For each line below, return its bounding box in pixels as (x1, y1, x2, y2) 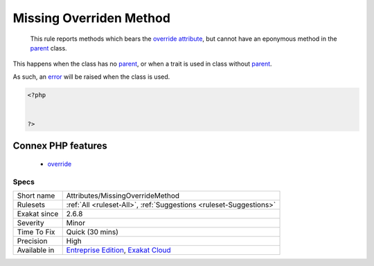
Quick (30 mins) (66, 227, 119, 237)
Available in (17, 245, 55, 255)
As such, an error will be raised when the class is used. (12, 73, 170, 81)
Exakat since (17, 209, 59, 219)
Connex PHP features (12, 140, 107, 152)
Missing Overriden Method (12, 10, 171, 26)
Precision (17, 236, 48, 246)
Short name (17, 191, 55, 200)
